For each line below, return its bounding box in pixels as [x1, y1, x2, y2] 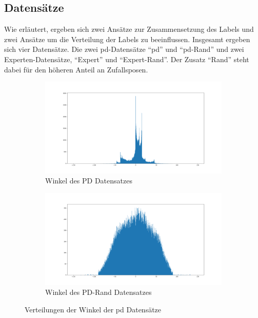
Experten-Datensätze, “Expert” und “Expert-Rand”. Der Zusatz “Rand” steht [4, 53, 249, 64]
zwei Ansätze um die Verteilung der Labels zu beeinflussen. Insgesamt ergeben [4, 33, 250, 44]
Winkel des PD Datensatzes [45, 175, 132, 186]
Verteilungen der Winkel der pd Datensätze [25, 304, 162, 314]
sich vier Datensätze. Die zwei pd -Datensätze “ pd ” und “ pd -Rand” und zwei [4, 44, 244, 54]
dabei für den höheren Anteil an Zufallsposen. [4, 64, 148, 74]
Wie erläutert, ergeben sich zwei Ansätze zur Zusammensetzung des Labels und [4, 24, 254, 34]
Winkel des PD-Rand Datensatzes [45, 287, 152, 297]
